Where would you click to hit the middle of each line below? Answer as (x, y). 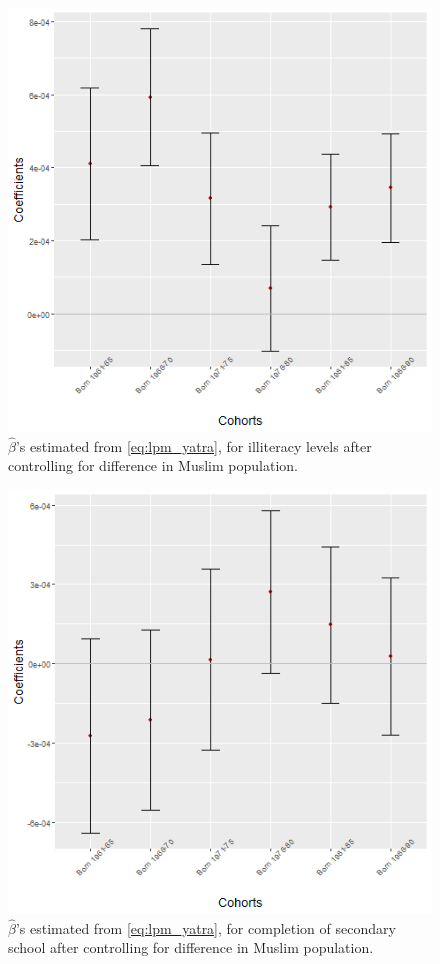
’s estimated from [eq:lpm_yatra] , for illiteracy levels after (193, 445)
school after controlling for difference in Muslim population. (191, 947)
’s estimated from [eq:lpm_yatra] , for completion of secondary (205, 927)
